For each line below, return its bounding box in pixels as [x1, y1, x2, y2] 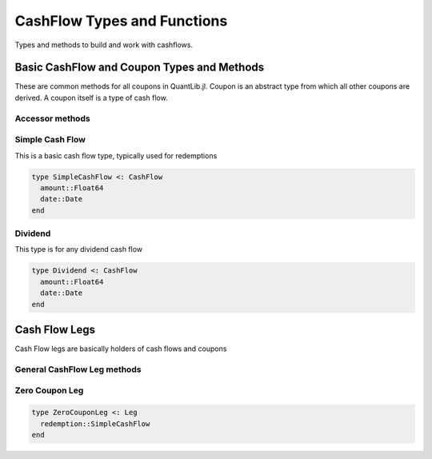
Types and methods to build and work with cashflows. [14, 40, 194, 50]
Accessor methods [14, 113, 91, 124]
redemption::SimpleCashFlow [40, 419, 150, 428]
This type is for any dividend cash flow [14, 245, 143, 254]
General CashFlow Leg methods [14, 364, 142, 375]
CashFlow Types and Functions [14, 12, 228, 30]
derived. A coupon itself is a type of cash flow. [14, 93, 168, 102]
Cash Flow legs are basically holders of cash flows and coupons [14, 344, 227, 353]
